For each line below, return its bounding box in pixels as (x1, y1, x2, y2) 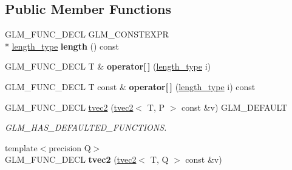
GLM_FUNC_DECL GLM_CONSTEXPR (5, 28, 169, 41)
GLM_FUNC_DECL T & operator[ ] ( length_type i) (5, 60, 211, 73)
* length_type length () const (5, 39, 120, 52)
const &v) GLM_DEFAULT (181, 100, 288, 113)
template (5, 141, 38, 154)
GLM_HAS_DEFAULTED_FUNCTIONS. (5, 121, 167, 134)
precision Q (49, 141, 91, 154)
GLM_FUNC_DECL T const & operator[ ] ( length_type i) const (5, 80, 256, 93)
